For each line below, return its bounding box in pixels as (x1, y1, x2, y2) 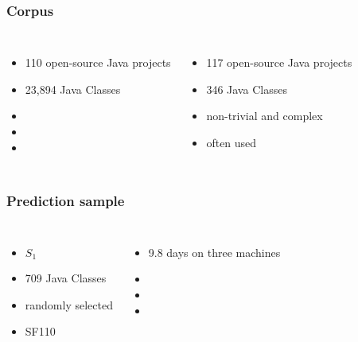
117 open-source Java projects (206, 54, 352, 71)
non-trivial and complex (206, 107, 323, 124)
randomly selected (25, 296, 113, 313)
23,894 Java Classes (25, 80, 121, 97)
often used (206, 134, 257, 150)
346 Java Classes (206, 80, 287, 97)
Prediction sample (6, 190, 125, 210)
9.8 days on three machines (148, 243, 281, 260)
